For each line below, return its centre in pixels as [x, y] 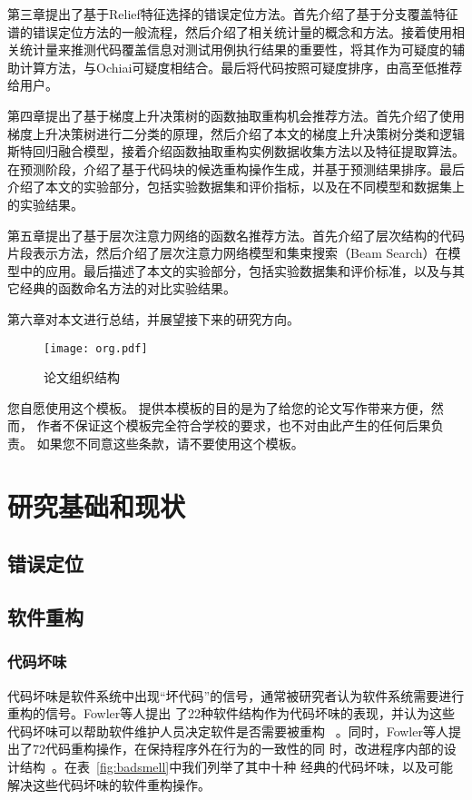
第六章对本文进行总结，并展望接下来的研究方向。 [153, 318]
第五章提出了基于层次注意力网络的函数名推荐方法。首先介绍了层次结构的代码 [236, 235]
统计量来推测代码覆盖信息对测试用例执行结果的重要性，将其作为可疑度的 [236, 49]
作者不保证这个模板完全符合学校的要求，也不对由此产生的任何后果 [234, 425]
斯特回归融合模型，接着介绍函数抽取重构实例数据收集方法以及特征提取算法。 [236, 151]
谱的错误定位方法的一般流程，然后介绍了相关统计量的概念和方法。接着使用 [230, 31]
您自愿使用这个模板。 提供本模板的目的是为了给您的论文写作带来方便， [219, 407]
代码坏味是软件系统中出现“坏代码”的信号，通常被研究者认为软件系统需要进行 [236, 695]
